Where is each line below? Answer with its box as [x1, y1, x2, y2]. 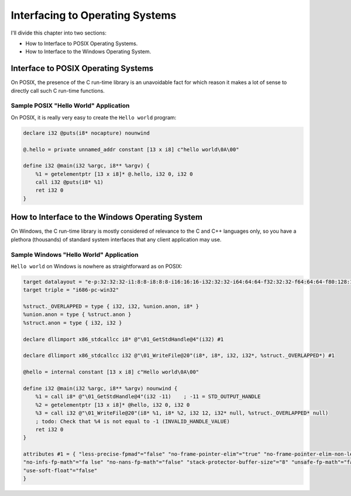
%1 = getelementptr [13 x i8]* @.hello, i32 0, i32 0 [35, 171, 193, 177]
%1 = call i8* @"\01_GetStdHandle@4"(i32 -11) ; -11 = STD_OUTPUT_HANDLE [35, 393, 261, 400]
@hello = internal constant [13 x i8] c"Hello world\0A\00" [23, 369, 199, 375]
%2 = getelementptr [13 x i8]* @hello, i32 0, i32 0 [35, 402, 190, 408]
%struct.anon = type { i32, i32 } [23, 320, 122, 326]
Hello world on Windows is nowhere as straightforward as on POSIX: [11, 263, 183, 270]
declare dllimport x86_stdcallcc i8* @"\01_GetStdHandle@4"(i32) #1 [23, 336, 224, 342]
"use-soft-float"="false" [23, 467, 98, 474]
